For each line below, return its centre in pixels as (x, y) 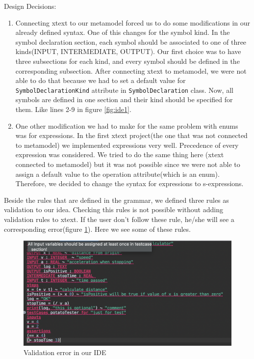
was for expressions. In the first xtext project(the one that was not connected (131, 135)
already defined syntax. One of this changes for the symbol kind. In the (123, 32)
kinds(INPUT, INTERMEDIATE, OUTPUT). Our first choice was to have (128, 51)
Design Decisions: (30, 6)
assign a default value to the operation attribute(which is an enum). (117, 174)
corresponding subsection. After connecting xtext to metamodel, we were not (131, 70)
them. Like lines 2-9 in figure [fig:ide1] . (73, 109)
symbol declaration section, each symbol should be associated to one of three (131, 41)
